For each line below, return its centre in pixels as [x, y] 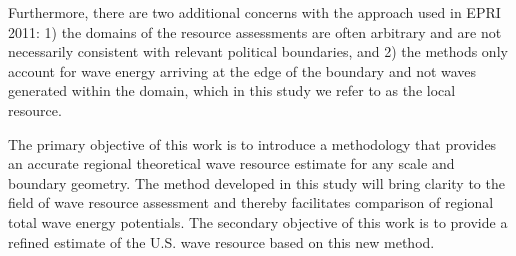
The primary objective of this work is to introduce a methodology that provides [252, 143]
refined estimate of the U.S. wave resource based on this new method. [221, 241]
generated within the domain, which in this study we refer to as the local [232, 90]
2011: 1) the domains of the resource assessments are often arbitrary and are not [255, 31]
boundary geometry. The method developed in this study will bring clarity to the [256, 182]
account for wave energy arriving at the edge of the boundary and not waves [242, 70]
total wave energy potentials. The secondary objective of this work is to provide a [258, 221]
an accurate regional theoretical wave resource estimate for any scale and [231, 163]
